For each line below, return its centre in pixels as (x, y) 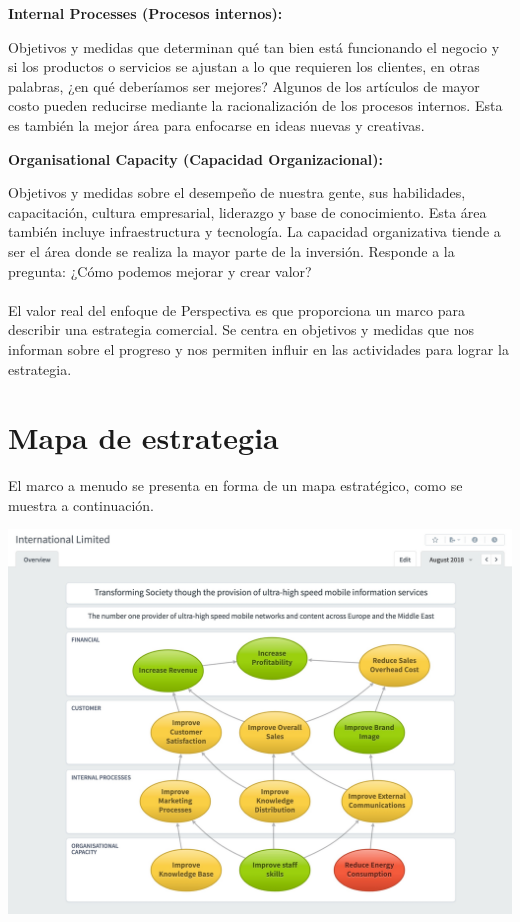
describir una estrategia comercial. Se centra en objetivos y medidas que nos (241, 329)
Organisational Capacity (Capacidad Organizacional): (195, 158)
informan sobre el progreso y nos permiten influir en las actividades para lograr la (258, 348)
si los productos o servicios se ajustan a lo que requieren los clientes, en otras (244, 66)
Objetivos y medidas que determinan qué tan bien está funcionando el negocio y (254, 46)
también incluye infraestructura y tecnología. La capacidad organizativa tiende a (254, 231)
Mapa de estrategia (143, 437)
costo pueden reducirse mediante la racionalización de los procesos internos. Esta (255, 105)
